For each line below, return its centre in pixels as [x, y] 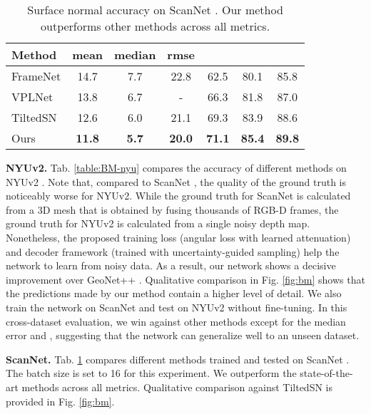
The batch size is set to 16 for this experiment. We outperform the [151, 373]
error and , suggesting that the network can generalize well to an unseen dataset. [183, 335]
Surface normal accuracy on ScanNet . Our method [155, 10]
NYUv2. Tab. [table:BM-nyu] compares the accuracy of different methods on [176, 167]
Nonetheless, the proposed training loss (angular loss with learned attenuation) [178, 237]
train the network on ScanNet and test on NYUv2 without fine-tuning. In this [177, 307]
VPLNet [32, 97]
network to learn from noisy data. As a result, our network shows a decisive [171, 265]
